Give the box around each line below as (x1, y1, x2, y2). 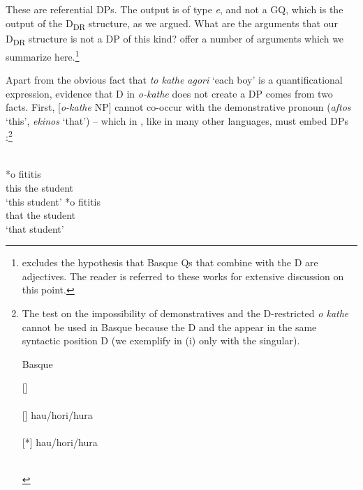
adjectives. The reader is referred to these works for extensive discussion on (22, 268, 344, 283)
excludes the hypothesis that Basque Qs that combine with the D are (22, 255, 318, 270)
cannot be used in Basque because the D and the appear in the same (22, 319, 317, 334)
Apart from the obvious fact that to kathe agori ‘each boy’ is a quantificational (6, 72, 343, 87)
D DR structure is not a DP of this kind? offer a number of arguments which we (6, 31, 344, 47)
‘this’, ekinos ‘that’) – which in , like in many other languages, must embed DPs (6, 113, 348, 128)
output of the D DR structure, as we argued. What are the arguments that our (6, 15, 338, 32)
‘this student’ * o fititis (6, 194, 101, 208)
